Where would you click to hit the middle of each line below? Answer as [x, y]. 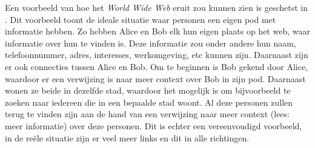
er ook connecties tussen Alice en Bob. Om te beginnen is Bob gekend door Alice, [157, 66]
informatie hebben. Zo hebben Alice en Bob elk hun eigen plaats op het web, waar [157, 31]
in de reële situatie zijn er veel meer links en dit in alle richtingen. [127, 137]
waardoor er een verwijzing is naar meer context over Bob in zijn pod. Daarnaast [155, 78]
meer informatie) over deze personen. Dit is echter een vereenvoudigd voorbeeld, [154, 125]
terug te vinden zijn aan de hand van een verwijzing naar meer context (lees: [147, 114]
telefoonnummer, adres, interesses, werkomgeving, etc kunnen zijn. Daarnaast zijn [157, 55]
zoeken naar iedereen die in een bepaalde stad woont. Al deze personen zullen [149, 102]
